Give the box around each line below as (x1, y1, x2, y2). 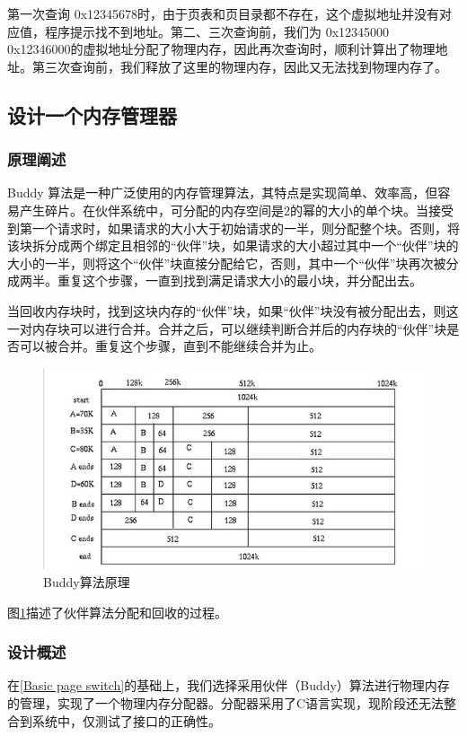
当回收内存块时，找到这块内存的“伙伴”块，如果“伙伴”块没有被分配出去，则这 (7, 301, 459, 320)
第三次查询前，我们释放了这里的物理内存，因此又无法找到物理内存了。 (31, 57, 447, 75)
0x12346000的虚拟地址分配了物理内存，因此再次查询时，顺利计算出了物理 (7, 39, 436, 58)
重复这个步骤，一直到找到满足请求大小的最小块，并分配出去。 (57, 271, 422, 290)
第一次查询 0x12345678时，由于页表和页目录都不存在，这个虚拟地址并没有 (7, 4, 440, 22)
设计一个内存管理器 (7, 101, 177, 128)
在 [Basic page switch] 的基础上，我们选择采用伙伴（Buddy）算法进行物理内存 (7, 676, 450, 695)
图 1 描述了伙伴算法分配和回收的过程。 (7, 602, 227, 621)
